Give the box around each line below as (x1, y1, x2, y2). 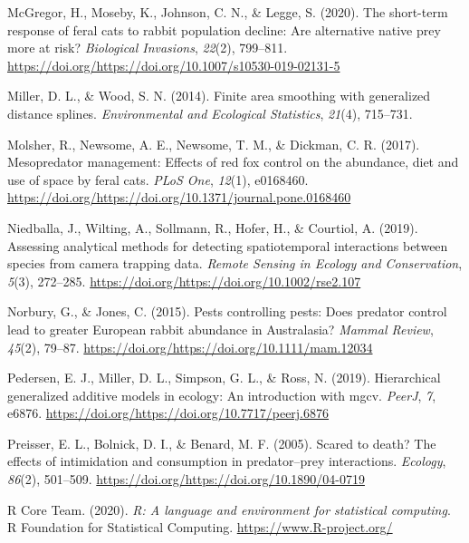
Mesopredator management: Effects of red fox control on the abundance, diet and (7, 152, 459, 171)
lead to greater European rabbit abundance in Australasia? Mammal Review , (7, 319, 434, 338)
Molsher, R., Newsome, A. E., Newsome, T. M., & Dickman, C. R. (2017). (7, 134, 420, 153)
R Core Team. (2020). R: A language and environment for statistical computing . (7, 499, 451, 519)
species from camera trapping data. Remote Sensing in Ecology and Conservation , (7, 254, 463, 273)
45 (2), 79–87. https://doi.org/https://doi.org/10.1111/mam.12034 (7, 337, 373, 356)
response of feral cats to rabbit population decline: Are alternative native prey (7, 20, 441, 39)
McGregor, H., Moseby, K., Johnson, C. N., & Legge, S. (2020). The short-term (7, 3, 448, 21)
